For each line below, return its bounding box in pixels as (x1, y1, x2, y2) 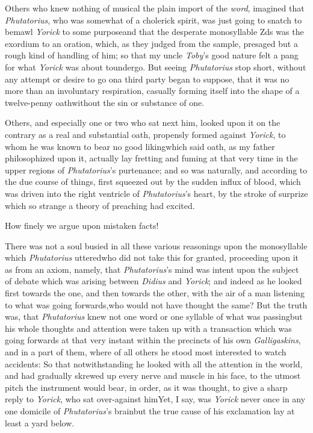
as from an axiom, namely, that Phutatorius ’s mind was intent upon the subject (5, 263, 299, 275)
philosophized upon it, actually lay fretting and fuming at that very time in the (5, 152, 298, 164)
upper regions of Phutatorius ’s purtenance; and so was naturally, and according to (5, 163, 308, 176)
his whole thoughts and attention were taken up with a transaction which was (5, 322, 292, 334)
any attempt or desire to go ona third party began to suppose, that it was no (5, 72, 290, 85)
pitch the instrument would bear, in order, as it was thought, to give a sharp (5, 381, 288, 393)
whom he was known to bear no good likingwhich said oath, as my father (5, 140, 275, 152)
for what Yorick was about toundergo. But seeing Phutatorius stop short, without (5, 60, 306, 73)
